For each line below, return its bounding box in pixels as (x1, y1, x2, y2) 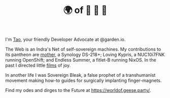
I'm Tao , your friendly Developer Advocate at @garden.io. (5, 36, 126, 42)
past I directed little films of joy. (5, 62, 71, 69)
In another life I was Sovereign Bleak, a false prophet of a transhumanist (5, 72, 156, 78)
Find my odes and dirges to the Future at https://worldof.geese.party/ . (5, 87, 151, 93)
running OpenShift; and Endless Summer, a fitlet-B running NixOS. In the (5, 57, 156, 63)
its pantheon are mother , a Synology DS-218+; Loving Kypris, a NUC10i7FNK (5, 52, 165, 58)
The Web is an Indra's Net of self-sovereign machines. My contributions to (5, 46, 161, 53)
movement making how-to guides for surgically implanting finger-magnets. (5, 77, 162, 84)
